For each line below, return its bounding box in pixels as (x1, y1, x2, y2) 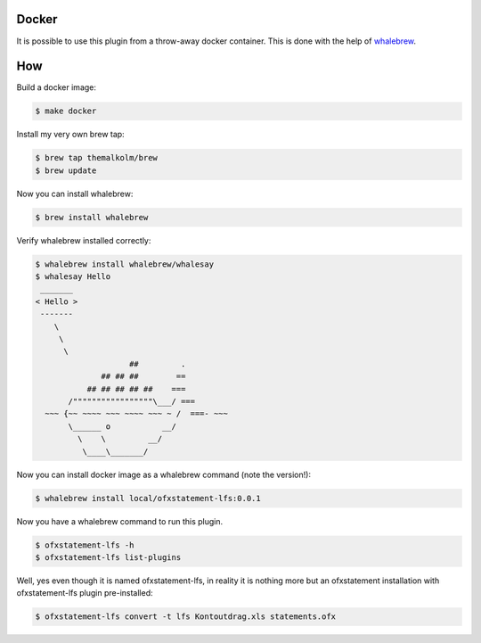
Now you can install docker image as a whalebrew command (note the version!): (16, 469, 312, 480)
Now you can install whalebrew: (16, 188, 134, 199)
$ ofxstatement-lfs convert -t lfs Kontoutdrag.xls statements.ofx (35, 612, 337, 622)
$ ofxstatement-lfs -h (35, 540, 135, 550)
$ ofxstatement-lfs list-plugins (35, 552, 182, 562)
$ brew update (35, 165, 97, 176)
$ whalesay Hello (35, 272, 111, 282)
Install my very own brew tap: (16, 129, 125, 140)
